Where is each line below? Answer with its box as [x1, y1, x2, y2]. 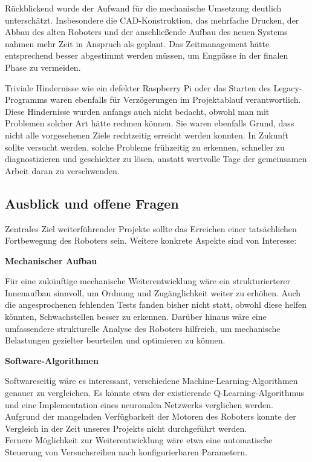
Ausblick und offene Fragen [5, 194, 179, 212]
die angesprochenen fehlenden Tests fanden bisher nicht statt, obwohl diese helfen [5, 298, 307, 311]
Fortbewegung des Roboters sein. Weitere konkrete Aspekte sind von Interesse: [5, 234, 297, 247]
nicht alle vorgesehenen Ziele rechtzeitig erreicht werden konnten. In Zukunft [5, 128, 288, 141]
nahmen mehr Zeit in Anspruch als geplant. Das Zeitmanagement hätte [5, 37, 270, 50]
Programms [5, 93, 48, 106]
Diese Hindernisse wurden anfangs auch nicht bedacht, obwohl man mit [5, 105, 270, 117]
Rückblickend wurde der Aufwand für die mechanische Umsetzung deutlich [5, 2, 282, 14]
